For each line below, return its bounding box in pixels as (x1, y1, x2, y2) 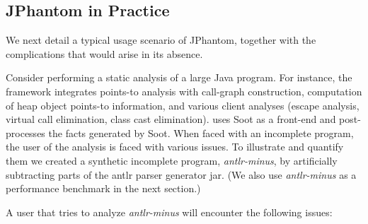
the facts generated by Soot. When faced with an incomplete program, (48, 125, 354, 140)
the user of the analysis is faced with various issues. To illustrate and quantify (6, 139, 344, 154)
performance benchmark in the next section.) (6, 181, 201, 196)
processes (6, 125, 45, 140)
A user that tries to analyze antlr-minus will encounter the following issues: (6, 204, 333, 219)
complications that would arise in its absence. (6, 46, 203, 61)
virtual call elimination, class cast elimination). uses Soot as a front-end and (6, 112, 336, 126)
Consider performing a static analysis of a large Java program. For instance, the (6, 70, 352, 85)
